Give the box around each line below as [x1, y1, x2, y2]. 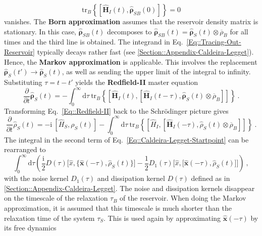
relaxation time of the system [4, 212, 95, 223]
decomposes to [107, 26, 152, 36]
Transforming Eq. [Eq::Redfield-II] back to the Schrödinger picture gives [4, 105, 229, 116]
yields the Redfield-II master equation [75, 76, 198, 87]
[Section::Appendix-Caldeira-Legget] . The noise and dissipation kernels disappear [4, 182, 255, 193]
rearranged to [4, 144, 46, 155]
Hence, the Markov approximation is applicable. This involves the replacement [4, 56, 257, 67]
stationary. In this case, [4, 26, 76, 36]
